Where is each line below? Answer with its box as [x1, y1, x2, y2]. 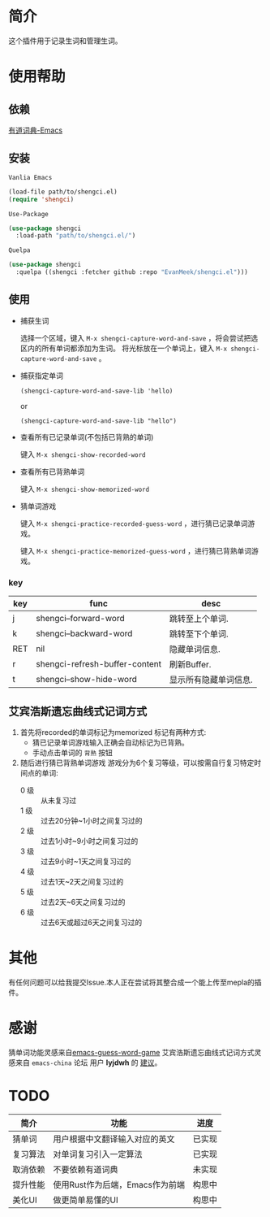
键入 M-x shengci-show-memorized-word [19, 484, 150, 493]
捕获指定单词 [19, 371, 63, 380]
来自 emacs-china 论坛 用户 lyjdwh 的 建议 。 [15, 1058, 162, 1067]
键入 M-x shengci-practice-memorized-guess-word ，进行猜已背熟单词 [19, 545, 252, 555]
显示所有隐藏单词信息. [169, 674, 253, 685]
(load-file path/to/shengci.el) [8, 188, 118, 196]
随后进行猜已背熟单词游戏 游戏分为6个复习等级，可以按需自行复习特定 [19, 758, 255, 767]
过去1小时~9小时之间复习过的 [40, 836, 139, 845]
